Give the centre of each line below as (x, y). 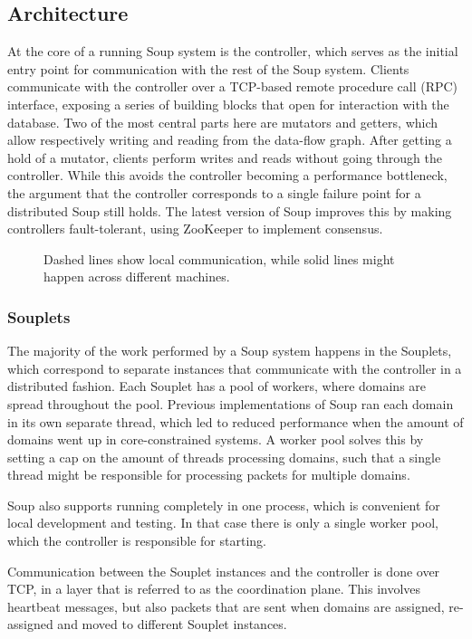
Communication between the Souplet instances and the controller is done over (224, 571)
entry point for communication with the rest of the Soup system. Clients (208, 68)
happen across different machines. (137, 277)
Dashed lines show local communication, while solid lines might (219, 258)
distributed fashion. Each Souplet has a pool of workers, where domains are (217, 386)
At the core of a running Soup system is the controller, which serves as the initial (233, 51)
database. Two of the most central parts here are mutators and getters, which (223, 122)
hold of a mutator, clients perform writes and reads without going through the (225, 157)
